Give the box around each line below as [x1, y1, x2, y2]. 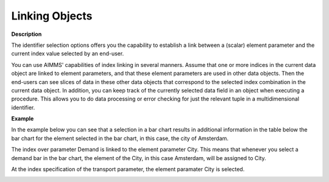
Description [11, 30, 42, 38]
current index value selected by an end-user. [11, 50, 124, 57]
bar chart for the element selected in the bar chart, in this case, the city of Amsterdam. [11, 135, 228, 142]
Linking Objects [11, 9, 93, 23]
